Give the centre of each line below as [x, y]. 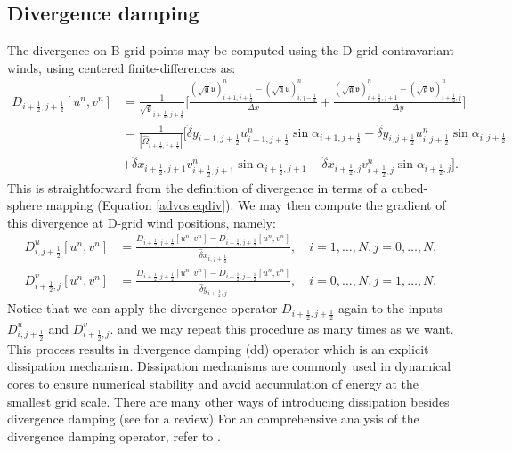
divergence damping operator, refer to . [114, 435]
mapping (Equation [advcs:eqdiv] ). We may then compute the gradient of [246, 205]
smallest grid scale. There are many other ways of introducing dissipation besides [228, 401]
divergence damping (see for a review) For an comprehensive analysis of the [213, 419]
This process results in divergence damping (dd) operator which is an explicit [218, 348]
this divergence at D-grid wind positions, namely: [142, 222]
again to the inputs [390, 308]
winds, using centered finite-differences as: [122, 67]
